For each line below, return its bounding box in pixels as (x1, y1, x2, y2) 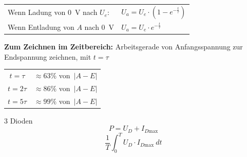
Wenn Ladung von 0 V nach (8, 7, 98, 18)
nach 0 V (84, 22, 115, 32)
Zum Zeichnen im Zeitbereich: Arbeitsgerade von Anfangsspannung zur (4, 41, 243, 52)
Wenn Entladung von (8, 22, 74, 32)
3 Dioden (4, 115, 33, 126)
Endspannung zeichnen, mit (4, 51, 91, 62)
